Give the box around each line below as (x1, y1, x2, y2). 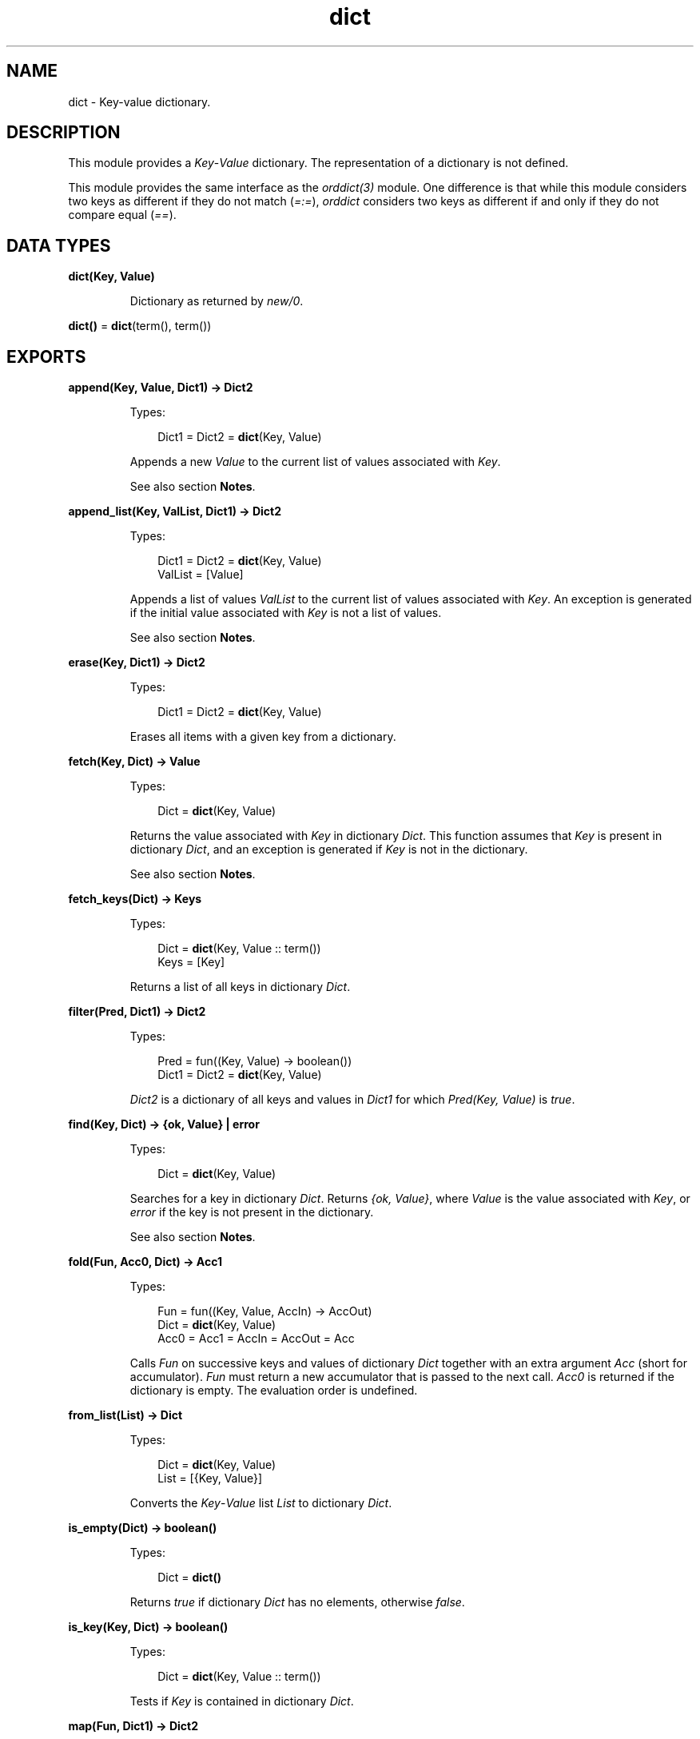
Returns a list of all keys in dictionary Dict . (129, 980, 351, 994)
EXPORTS (6, 346, 86, 367)
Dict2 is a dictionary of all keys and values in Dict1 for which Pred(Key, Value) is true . (129, 1092, 575, 1107)
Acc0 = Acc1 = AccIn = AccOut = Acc (157, 1331, 355, 1346)
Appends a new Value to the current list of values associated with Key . (129, 455, 501, 469)
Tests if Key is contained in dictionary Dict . (129, 1694, 354, 1709)
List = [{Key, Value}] (157, 1471, 263, 1486)
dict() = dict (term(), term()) (68, 319, 212, 333)
